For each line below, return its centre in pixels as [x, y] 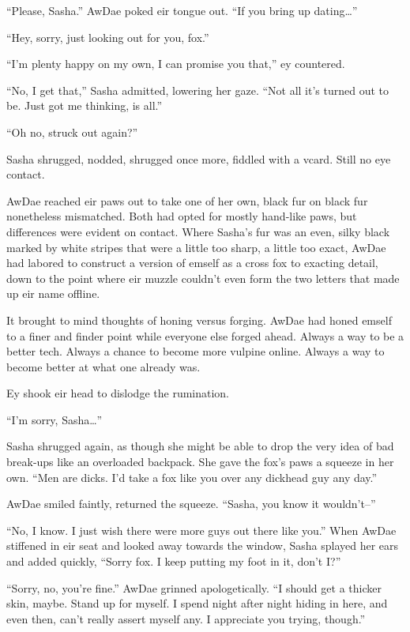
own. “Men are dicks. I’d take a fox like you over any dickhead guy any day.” [192, 477]
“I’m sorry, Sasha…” [55, 419]
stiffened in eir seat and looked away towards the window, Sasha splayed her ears [203, 545]
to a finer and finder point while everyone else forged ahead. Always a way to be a [205, 335]
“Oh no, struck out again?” [72, 132]
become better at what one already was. [103, 366]
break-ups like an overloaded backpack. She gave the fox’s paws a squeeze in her [200, 462]
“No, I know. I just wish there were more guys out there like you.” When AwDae [201, 530]
